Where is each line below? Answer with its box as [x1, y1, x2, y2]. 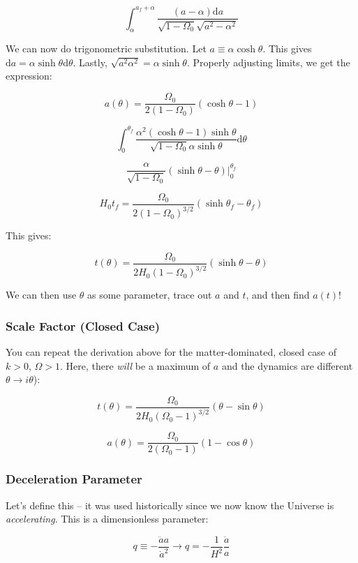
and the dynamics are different [221, 358, 353, 373]
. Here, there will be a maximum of [59, 358, 211, 373]
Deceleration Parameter [6, 470, 142, 488]
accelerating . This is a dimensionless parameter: [6, 511, 209, 526]
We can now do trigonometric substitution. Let [6, 41, 207, 56]
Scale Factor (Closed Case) [6, 317, 160, 334]
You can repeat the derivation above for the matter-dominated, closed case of [6, 345, 336, 359]
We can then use [6, 287, 77, 302]
